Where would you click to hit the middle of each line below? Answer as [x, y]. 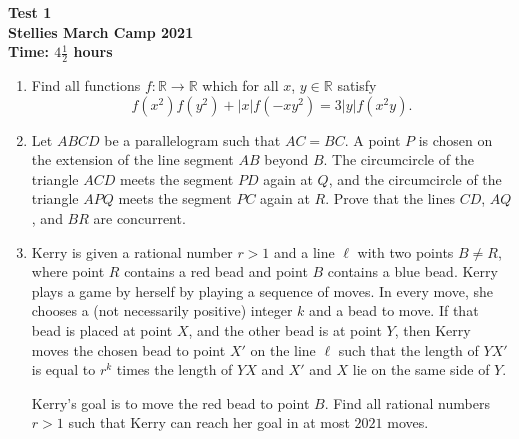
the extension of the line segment [132, 159]
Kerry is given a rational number [132, 251]
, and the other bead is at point [285, 329]
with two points [405, 251]
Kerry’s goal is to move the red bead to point [170, 402]
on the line [283, 349]
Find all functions [86, 85]
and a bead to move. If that [394, 310]
